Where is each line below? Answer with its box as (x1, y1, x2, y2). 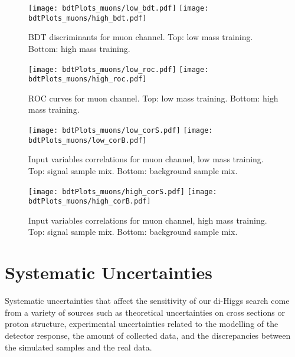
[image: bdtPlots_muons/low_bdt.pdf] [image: (28, 4, 209, 12)
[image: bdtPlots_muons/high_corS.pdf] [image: (28, 187, 217, 196)
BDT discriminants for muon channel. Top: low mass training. (28, 31, 253, 43)
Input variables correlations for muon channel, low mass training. (28, 153, 264, 165)
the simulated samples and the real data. (5, 340, 152, 353)
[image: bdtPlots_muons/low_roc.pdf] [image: (28, 65, 209, 74)
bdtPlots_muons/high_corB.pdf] (28, 197, 151, 206)
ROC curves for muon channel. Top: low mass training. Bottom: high (28, 91, 278, 104)
